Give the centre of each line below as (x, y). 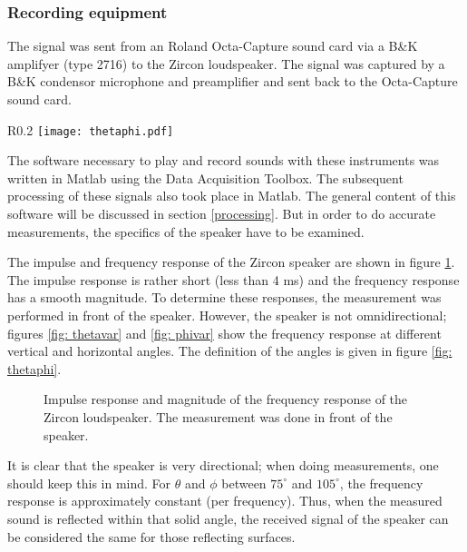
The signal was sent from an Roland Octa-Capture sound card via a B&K (213, 46)
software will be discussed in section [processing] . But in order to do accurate (222, 214)
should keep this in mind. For (89, 483)
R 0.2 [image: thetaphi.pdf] (91, 129)
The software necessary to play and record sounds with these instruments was (224, 160)
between (244, 483)
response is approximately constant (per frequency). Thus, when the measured (225, 501)
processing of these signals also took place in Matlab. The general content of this (232, 196)
